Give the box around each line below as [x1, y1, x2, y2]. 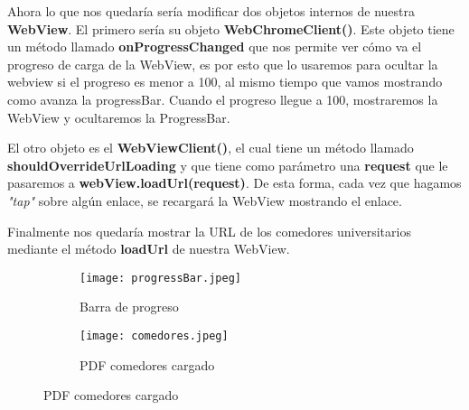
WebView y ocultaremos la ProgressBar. [7, 107, 230, 126]
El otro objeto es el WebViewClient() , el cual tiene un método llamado [7, 138, 414, 157]
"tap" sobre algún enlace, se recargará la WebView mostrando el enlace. [7, 191, 402, 210]
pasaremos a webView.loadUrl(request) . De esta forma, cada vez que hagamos [7, 173, 462, 192]
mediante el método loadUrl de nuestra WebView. [7, 239, 290, 258]
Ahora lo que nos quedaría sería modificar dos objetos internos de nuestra [7, 2, 416, 20]
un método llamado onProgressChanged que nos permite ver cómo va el [7, 37, 422, 56]
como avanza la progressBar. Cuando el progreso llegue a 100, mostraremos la [7, 89, 438, 108]
